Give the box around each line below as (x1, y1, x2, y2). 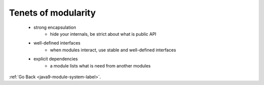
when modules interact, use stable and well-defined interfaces (50, 47, 176, 53)
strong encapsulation (33, 24, 76, 30)
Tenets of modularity (9, 7, 96, 18)
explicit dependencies (33, 56, 78, 62)
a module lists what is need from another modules (50, 63, 151, 68)
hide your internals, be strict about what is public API (50, 31, 156, 37)
